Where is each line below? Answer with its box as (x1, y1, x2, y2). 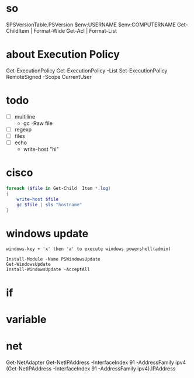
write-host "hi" (23, 145, 60, 153)
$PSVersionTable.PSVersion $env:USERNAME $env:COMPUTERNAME (6, 21, 176, 28)
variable (6, 313, 47, 326)
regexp (14, 126, 32, 133)
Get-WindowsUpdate (6, 262, 51, 268)
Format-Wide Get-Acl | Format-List (33, 27, 117, 34)
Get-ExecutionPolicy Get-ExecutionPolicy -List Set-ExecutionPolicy (6, 67, 168, 74)
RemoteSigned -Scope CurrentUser (6, 73, 92, 80)
